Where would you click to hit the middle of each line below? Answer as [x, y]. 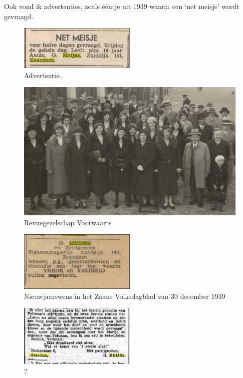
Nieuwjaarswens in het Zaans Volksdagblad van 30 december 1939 [125, 296]
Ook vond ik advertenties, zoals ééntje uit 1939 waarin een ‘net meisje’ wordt [122, 6]
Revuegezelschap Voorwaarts [68, 222]
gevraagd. [19, 16]
